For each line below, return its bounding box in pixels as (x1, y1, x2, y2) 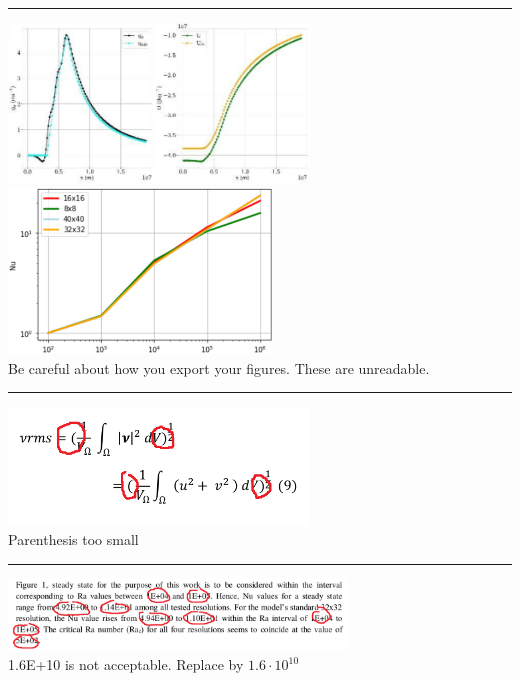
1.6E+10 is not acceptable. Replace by (8, 654, 244, 675)
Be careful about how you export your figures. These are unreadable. (8, 357, 430, 378)
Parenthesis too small (8, 529, 139, 550)
